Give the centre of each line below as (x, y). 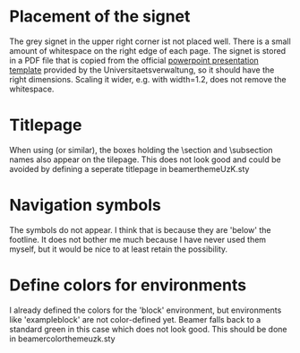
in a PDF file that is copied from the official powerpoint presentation (134, 60)
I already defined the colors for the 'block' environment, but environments (146, 310)
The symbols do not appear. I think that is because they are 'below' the (140, 229)
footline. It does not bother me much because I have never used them (138, 239)
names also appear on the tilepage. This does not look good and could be (145, 159)
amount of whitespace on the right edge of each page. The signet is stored (148, 50)
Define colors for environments (128, 285)
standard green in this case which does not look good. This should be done (149, 329)
